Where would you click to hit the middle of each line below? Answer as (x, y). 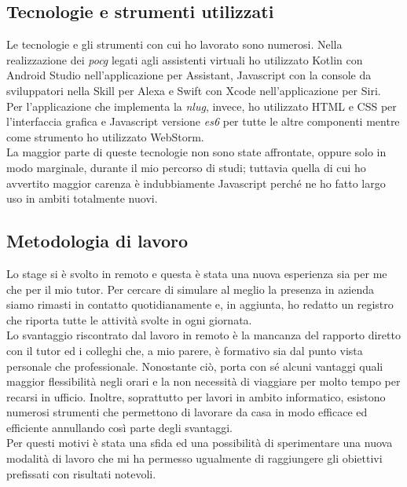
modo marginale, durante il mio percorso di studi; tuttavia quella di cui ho (186, 167)
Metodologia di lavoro (97, 241)
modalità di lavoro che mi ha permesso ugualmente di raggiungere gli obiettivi (194, 458)
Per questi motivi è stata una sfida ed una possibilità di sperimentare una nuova (200, 443)
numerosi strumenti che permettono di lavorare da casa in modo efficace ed (187, 412)
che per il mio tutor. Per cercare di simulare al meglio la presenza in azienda (191, 289)
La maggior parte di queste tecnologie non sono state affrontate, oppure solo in (196, 152)
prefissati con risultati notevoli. (81, 473)
